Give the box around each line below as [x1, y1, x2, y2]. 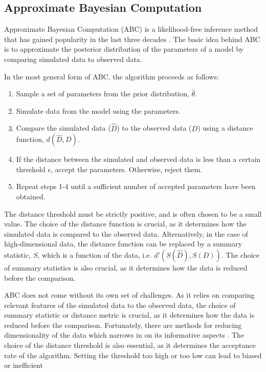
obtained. [16, 191, 46, 201]
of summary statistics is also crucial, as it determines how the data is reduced [4, 262, 248, 273]
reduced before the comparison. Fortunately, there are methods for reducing [4, 319, 242, 330]
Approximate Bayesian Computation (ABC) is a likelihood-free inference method [4, 24, 258, 34]
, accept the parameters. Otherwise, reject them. [51, 163, 203, 174]
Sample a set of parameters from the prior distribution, [16, 88, 189, 99]
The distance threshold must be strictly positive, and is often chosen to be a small [4, 208, 262, 219]
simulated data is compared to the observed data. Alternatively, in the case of [4, 228, 248, 239]
